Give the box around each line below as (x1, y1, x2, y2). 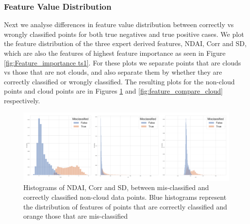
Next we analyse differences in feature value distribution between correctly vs (4, 19, 234, 30)
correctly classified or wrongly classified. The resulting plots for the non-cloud (4, 76, 235, 86)
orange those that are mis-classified (23, 211, 128, 221)
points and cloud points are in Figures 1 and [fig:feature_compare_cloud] (4, 86, 223, 96)
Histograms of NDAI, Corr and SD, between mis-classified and (23, 182, 209, 192)
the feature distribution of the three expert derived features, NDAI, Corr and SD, (4, 38, 247, 48)
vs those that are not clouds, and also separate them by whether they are (4, 67, 222, 77)
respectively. (4, 95, 40, 105)
